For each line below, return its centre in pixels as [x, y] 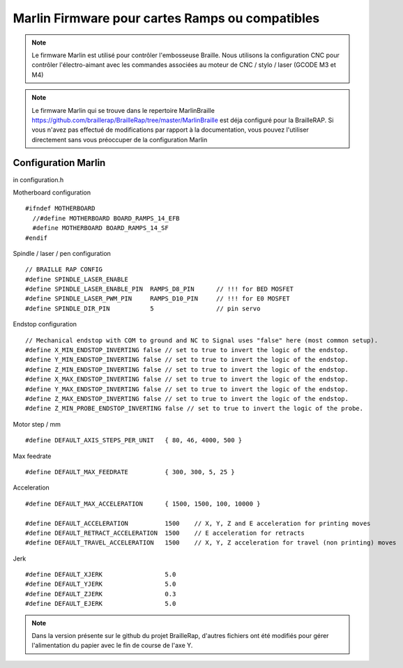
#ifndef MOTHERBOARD [60, 208]
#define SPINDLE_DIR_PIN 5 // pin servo [143, 308]
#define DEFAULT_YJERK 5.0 [101, 584]
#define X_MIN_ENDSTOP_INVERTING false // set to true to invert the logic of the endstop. [187, 350]
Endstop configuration [45, 324]
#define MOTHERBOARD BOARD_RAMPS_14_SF [100, 228]
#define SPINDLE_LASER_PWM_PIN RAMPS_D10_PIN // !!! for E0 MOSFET [158, 299]
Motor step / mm [37, 424]
